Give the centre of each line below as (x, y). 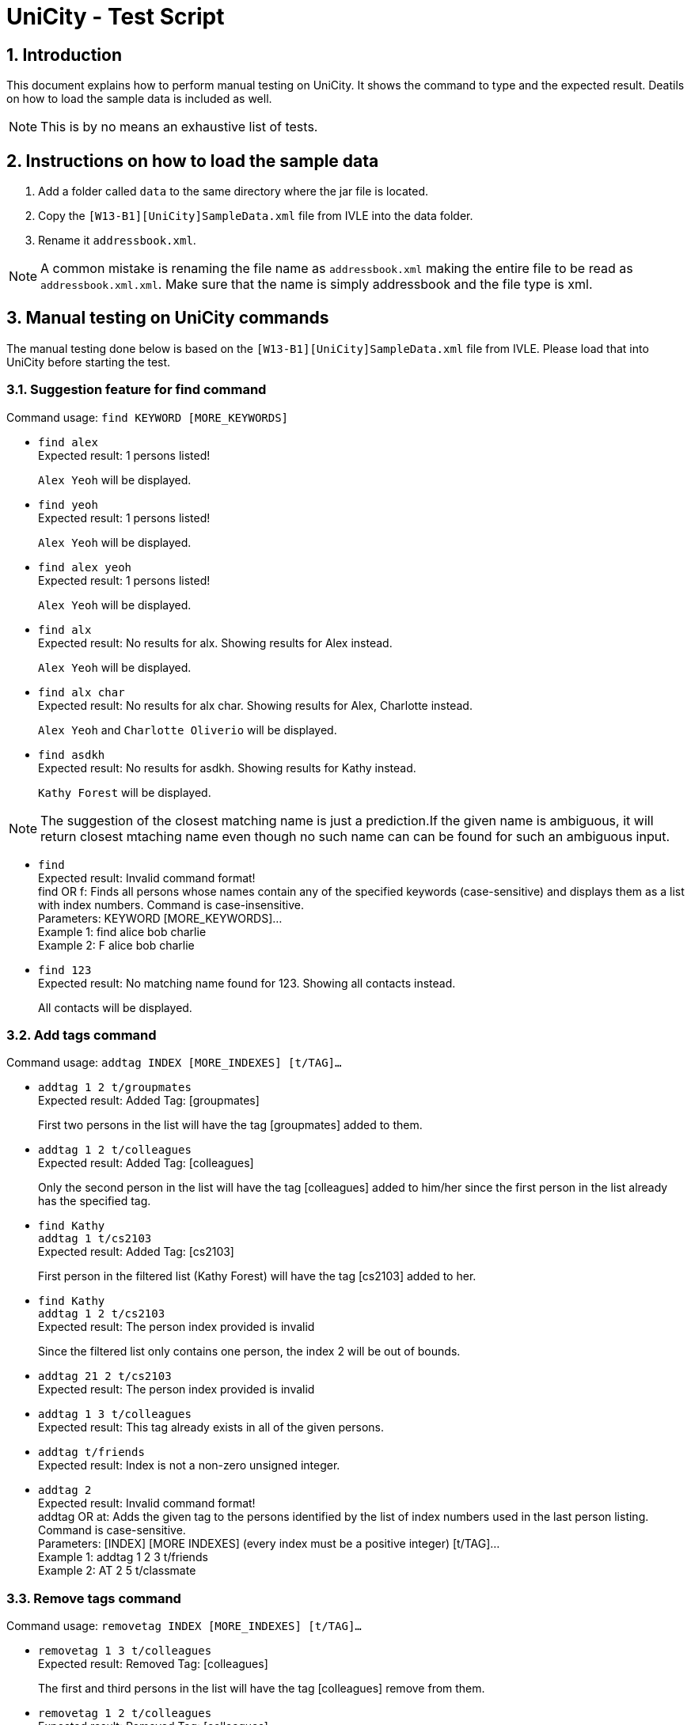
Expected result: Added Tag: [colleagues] (146, 1163)
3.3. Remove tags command (94, 1598)
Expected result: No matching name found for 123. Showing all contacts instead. (247, 983)
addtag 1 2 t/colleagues (115, 1150)
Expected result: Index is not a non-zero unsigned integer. (189, 1465)
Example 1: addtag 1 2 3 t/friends (123, 1557)
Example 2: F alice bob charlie (116, 945)
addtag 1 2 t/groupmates (115, 1088)
